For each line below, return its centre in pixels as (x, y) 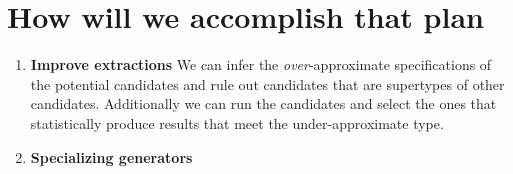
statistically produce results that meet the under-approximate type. (237, 122)
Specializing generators (111, 156)
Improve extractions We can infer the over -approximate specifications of (261, 64)
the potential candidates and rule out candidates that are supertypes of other (267, 83)
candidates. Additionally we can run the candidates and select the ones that (263, 103)
